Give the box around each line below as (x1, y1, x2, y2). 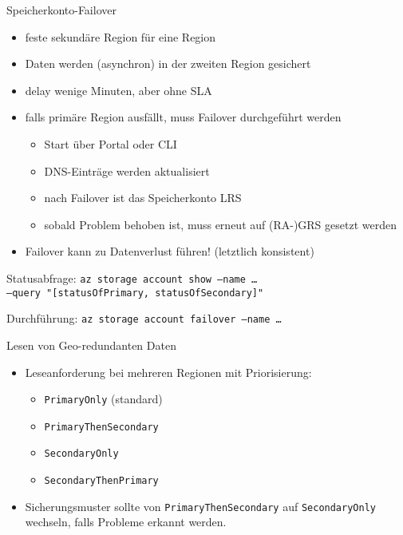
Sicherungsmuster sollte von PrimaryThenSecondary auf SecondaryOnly (25, 497, 376, 514)
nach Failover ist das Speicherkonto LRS (44, 189, 242, 206)
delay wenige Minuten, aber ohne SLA (25, 81, 212, 98)
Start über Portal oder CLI (44, 135, 177, 152)
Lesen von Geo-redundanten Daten (6, 336, 176, 353)
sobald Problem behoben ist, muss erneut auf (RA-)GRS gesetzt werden (44, 216, 397, 232)
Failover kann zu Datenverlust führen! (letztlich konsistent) (25, 243, 314, 260)
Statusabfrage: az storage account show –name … (6, 269, 258, 286)
